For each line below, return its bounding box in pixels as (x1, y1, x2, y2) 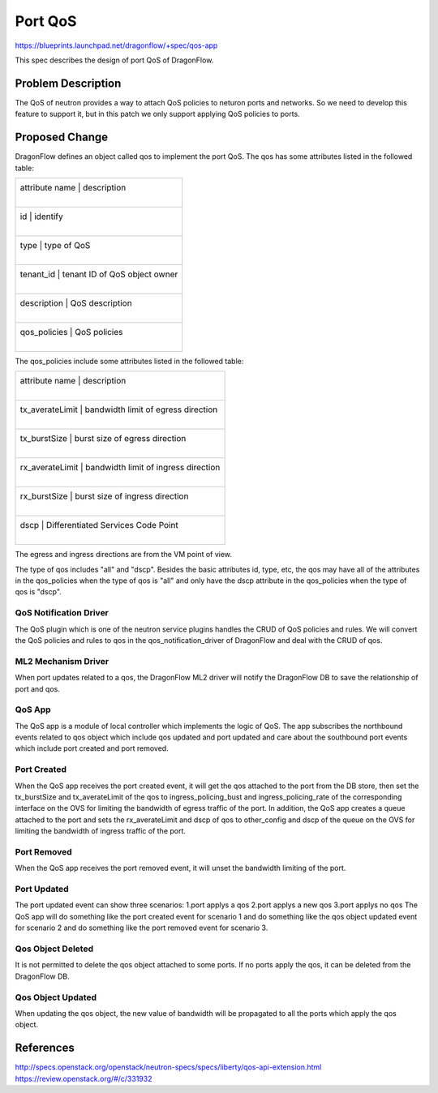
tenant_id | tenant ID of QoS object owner (19, 268, 178, 280)
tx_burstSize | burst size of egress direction (19, 433, 187, 444)
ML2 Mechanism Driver (15, 655, 109, 667)
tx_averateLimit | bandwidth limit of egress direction (19, 404, 218, 415)
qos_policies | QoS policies (19, 326, 123, 337)
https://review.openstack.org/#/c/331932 (15, 1074, 152, 1083)
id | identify (19, 211, 64, 222)
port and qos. (15, 684, 61, 693)
